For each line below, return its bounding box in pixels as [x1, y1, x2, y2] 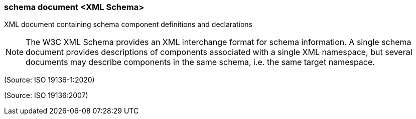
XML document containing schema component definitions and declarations [4, 20, 252, 29]
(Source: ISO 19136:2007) [4, 91, 88, 100]
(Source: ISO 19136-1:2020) [4, 75, 95, 84]
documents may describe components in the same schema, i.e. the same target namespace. [26, 57, 375, 67]
